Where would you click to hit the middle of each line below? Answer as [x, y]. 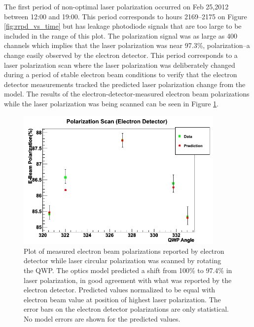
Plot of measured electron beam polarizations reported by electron [124, 251]
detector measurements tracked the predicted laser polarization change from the [125, 84]
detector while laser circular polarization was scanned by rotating [123, 260]
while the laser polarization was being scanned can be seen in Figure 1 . [111, 103]
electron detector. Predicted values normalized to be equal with [120, 290]
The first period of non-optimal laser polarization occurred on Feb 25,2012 [116, 6]
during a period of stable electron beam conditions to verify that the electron [121, 74]
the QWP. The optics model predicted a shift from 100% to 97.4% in [128, 270]
